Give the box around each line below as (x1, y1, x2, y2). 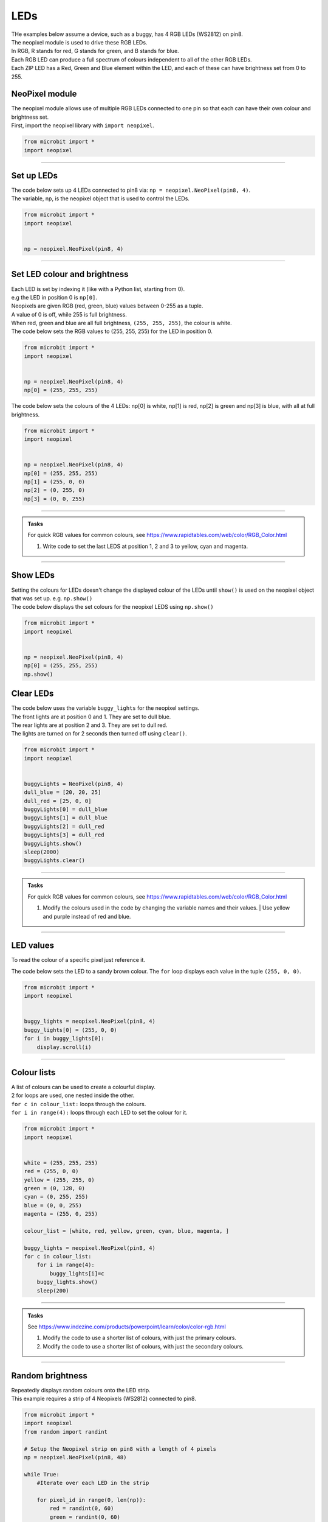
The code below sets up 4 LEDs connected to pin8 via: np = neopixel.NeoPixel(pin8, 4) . (11, 186, 251, 194)
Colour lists (11, 1067, 56, 1078)
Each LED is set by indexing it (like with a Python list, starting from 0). (11, 285, 185, 292)
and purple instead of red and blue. (43, 913, 131, 920)
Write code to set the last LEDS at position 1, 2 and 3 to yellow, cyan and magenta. (43, 542, 248, 550)
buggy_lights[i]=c (49, 1270, 104, 1277)
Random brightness (11, 1370, 87, 1381)
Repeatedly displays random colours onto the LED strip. (11, 1386, 151, 1394)
